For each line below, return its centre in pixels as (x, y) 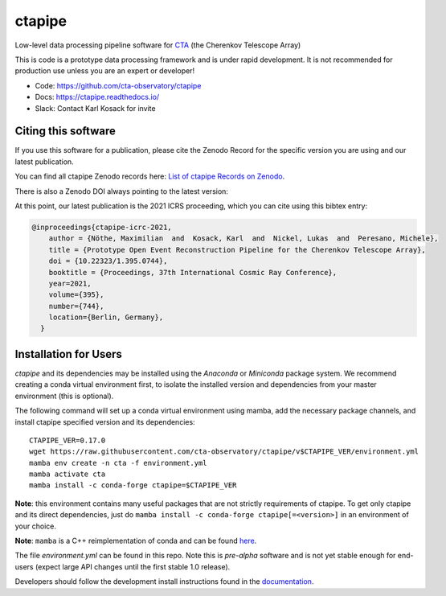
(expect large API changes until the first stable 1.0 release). (133, 566)
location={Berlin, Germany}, (106, 317)
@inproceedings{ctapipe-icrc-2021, (102, 227)
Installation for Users (68, 354)
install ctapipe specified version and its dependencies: (105, 421)
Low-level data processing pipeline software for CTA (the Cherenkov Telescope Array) (158, 45)
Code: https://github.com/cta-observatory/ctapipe (118, 85)
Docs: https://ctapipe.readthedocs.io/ (97, 97)
